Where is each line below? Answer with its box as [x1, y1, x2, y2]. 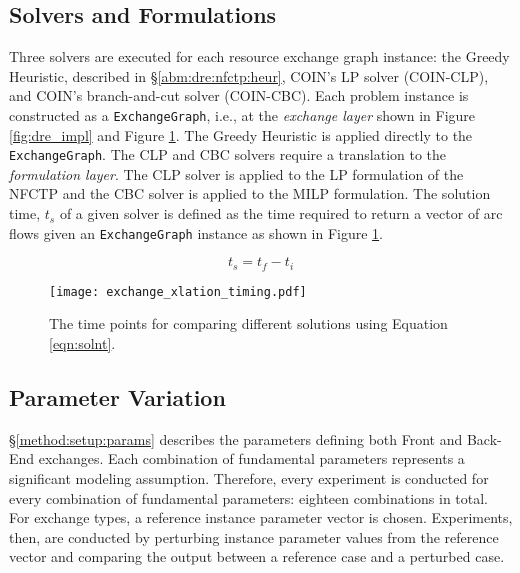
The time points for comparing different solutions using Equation [49, 313, 448, 334]
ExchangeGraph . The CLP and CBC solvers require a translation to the [9, 144, 447, 165]
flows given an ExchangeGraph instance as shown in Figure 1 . [9, 222, 384, 243]
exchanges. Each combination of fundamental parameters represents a [38, 448, 465, 469]
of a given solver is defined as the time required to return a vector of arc [59, 203, 503, 224]
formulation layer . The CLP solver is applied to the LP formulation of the [9, 163, 464, 184]
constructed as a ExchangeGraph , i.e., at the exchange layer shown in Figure [9, 104, 476, 125]
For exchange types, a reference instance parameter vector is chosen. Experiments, [9, 507, 513, 528]
